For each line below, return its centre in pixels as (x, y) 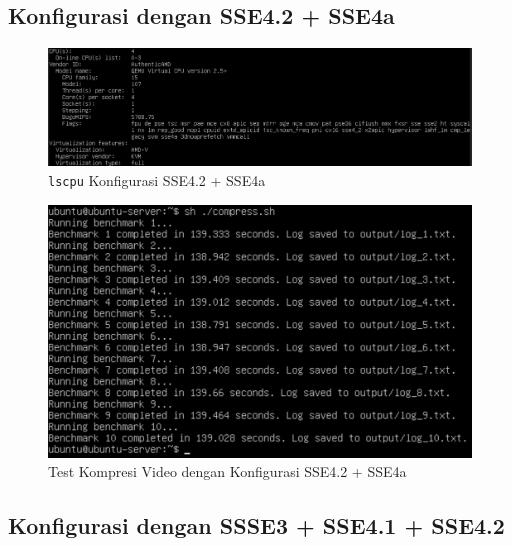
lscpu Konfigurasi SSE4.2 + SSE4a (157, 179)
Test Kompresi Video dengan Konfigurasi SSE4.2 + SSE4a (227, 471)
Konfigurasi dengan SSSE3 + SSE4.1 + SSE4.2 (256, 525)
